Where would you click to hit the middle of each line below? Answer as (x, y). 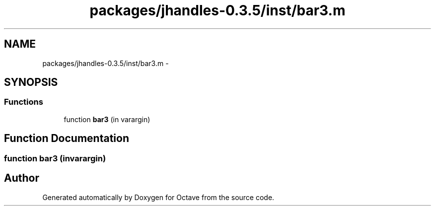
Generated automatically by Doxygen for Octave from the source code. (158, 197)
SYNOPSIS (31, 82)
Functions (24, 102)
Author (22, 178)
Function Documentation (67, 139)
